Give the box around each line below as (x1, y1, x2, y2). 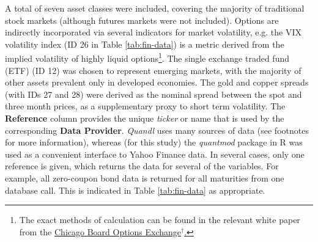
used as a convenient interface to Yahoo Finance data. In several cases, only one (5, 147, 305, 160)
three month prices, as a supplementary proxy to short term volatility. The (5, 100, 286, 112)
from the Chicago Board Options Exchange (19, 225, 182, 238)
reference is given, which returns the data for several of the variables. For (5, 159, 279, 172)
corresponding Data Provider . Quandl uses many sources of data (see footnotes (5, 123, 309, 136)
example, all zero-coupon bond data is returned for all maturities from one (5, 171, 284, 184)
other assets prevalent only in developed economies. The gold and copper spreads (5, 76, 309, 89)
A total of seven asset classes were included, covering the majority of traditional (5, 2, 305, 14)
